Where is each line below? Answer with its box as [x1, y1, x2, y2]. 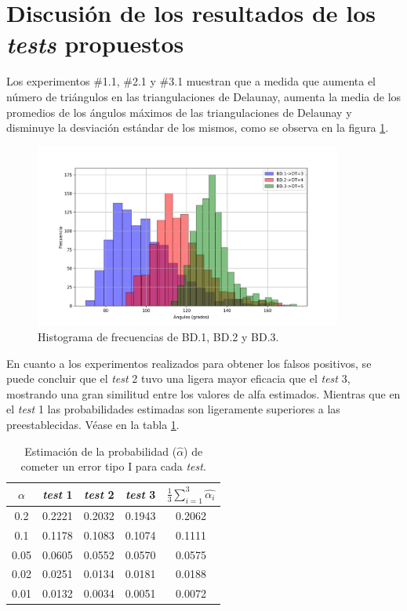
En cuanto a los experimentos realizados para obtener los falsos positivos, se [6, 355, 372, 371]
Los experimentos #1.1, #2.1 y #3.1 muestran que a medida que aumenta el [6, 73, 376, 89]
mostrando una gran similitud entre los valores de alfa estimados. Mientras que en [6, 385, 401, 402]
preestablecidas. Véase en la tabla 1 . [6, 416, 180, 433]
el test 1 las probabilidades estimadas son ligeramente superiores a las [6, 401, 340, 417]
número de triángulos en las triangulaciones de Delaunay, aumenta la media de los [6, 88, 402, 104]
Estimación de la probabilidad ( [24, 442, 177, 459]
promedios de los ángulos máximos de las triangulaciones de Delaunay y [6, 104, 352, 120]
